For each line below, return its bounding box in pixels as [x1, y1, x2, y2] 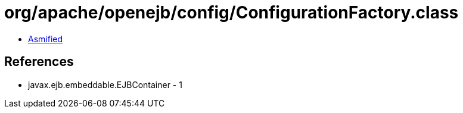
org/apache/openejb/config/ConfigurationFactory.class [4, 2, 459, 23]
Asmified [28, 33, 63, 44]
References [4, 54, 74, 70]
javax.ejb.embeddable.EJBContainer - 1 [28, 79, 182, 90]
